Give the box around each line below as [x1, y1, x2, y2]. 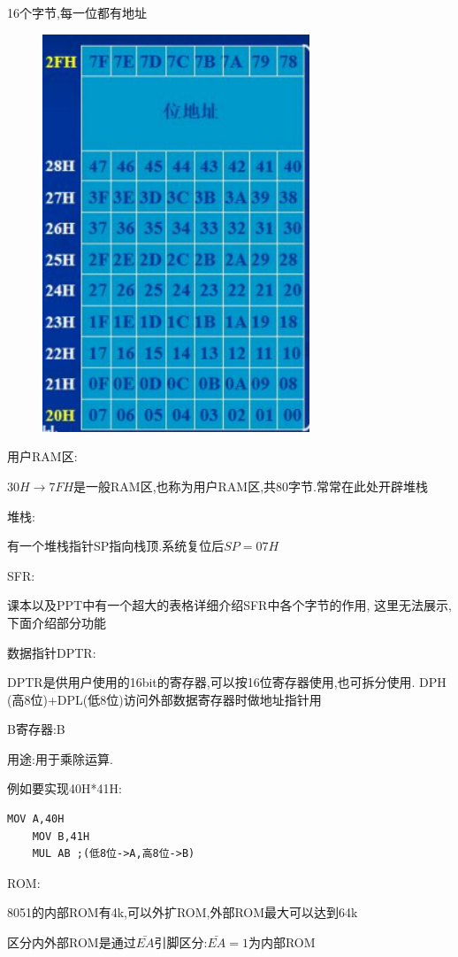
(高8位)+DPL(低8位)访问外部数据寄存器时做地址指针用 [7, 690, 322, 708]
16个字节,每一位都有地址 [7, 4, 147, 21]
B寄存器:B [7, 720, 65, 738]
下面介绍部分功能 [7, 613, 106, 631]
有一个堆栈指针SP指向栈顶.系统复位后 [7, 536, 225, 555]
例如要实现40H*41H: [7, 779, 122, 798]
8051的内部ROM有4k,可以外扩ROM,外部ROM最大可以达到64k [7, 903, 358, 922]
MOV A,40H [7, 813, 65, 826]
